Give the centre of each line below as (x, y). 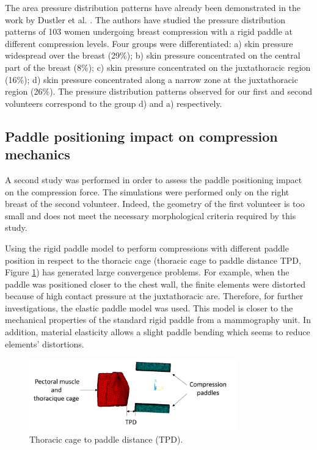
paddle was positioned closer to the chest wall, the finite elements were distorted (155, 284)
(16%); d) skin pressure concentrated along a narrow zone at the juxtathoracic (151, 79)
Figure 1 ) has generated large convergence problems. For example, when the (147, 272)
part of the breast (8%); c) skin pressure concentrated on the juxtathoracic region (158, 67)
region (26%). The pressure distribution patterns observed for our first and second (158, 91)
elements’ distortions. (45, 343)
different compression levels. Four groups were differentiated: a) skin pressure (149, 43)
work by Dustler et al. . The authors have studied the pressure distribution (145, 19)
